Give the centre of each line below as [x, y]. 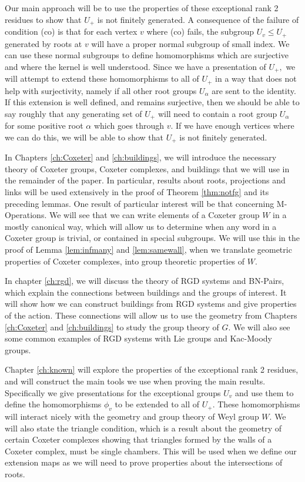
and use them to [264, 392]
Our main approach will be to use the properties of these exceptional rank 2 [142, 8]
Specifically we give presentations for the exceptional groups [113, 392]
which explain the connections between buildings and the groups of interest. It [146, 292]
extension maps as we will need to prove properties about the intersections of [144, 462]
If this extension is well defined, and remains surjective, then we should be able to [152, 102]
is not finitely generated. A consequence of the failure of [198, 19]
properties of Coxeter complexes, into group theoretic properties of [125, 261]
